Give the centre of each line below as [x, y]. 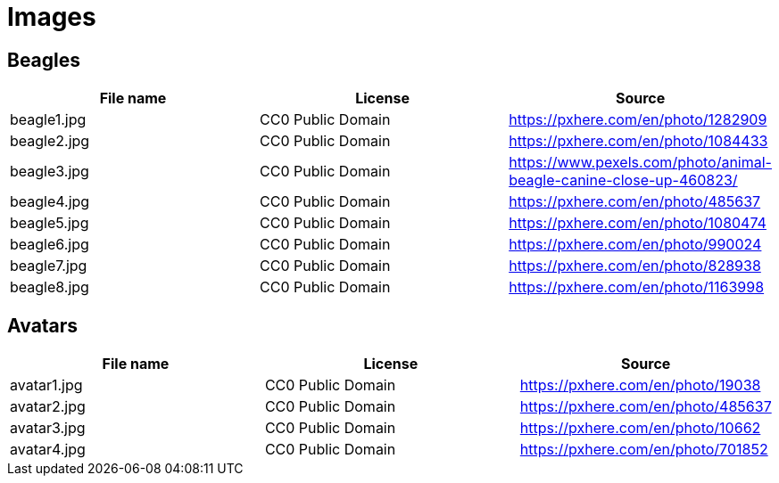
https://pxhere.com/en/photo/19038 [640, 385]
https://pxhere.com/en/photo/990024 [635, 245]
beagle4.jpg [50, 202]
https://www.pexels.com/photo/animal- [640, 163]
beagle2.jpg [50, 141]
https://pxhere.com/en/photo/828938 [635, 266]
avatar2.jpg [48, 407]
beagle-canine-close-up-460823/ [623, 180]
